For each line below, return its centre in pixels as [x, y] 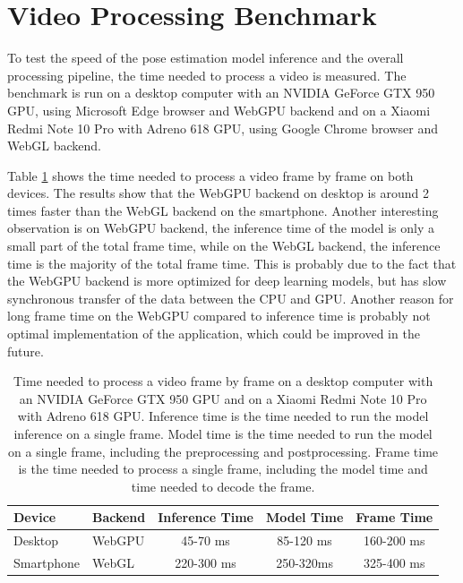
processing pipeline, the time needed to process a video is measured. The [207, 75]
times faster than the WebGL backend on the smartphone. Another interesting [223, 210]
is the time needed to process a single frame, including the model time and [223, 469]
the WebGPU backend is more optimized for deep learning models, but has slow [227, 281]
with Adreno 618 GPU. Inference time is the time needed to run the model [223, 416]
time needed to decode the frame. [223, 486]
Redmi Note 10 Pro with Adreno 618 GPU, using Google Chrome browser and [223, 128]
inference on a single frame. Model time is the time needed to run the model [223, 433]
